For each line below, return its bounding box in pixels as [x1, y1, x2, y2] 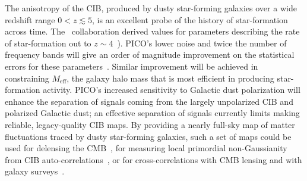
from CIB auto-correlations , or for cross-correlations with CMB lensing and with [5, 153, 302, 166]
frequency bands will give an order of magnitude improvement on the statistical [5, 48, 295, 61]
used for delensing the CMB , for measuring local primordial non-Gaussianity [5, 142, 287, 154]
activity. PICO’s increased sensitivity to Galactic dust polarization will [43, 83, 300, 96]
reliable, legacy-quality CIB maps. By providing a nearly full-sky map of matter [5, 118, 295, 130]
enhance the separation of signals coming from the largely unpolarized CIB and [5, 95, 293, 107]
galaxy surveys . [5, 165, 65, 177]
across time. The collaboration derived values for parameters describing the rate [5, 25, 300, 38]
